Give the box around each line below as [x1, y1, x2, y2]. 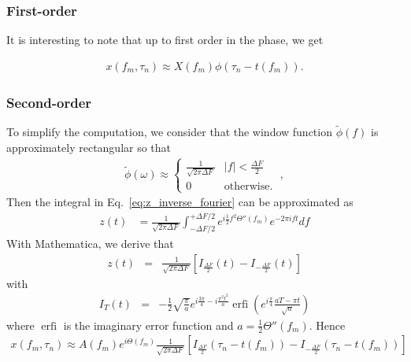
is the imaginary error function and [63, 316, 234, 333]
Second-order [6, 92, 92, 112]
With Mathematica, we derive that [6, 235, 174, 252]
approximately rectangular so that [6, 139, 172, 155]
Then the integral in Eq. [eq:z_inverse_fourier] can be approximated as [6, 194, 354, 210]
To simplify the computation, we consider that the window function [6, 124, 332, 140]
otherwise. [224, 181, 273, 192]
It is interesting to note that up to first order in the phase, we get [6, 31, 324, 48]
